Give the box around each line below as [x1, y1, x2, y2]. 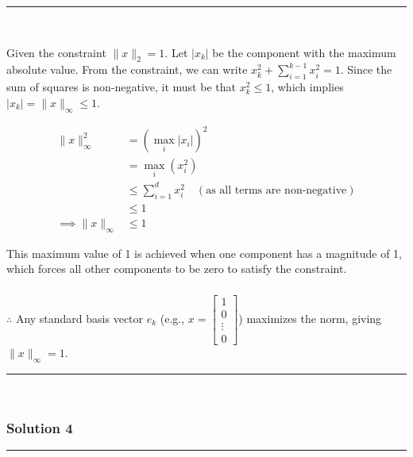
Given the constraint [6, 44, 106, 60]
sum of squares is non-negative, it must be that [6, 79, 236, 95]
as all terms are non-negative [206, 184, 347, 196]
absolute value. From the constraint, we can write [6, 61, 248, 78]
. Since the [340, 61, 392, 78]
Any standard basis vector [15, 309, 144, 326]
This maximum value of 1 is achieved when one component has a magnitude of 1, [6, 244, 402, 261]
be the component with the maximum [212, 44, 396, 60]
